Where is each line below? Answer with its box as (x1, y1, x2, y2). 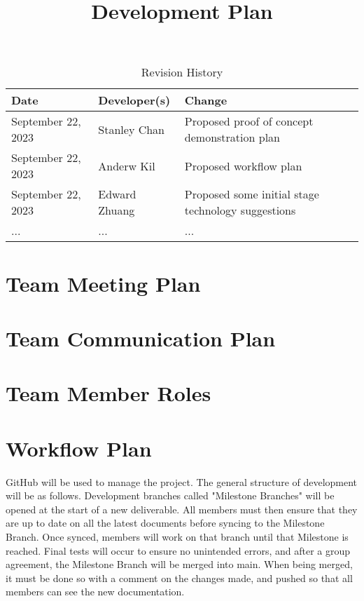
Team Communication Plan (6, 323, 276, 352)
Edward (98, 186, 136, 203)
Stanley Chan (98, 121, 165, 137)
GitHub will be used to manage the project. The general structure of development (6, 474, 358, 489)
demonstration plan (184, 129, 280, 146)
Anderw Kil (98, 157, 155, 174)
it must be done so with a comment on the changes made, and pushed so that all (6, 570, 353, 585)
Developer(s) (98, 92, 171, 109)
